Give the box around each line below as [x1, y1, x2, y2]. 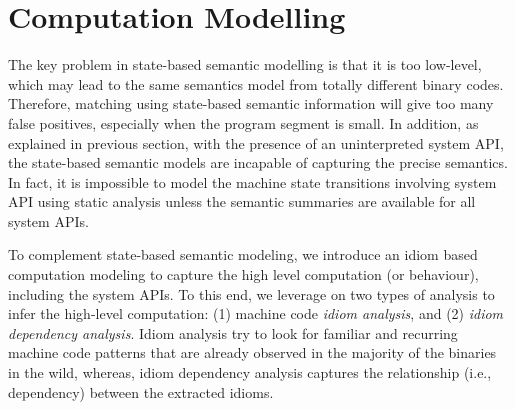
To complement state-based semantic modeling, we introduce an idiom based [8, 244, 478, 265]
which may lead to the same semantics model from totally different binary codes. [8, 73, 504, 94]
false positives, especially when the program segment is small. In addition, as [8, 112, 479, 133]
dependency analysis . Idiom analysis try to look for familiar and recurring [8, 322, 458, 343]
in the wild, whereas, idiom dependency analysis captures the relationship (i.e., [8, 362, 492, 383]
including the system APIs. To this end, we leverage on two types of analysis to [8, 283, 495, 304]
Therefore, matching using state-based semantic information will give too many [8, 93, 494, 114]
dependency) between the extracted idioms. [8, 381, 274, 402]
